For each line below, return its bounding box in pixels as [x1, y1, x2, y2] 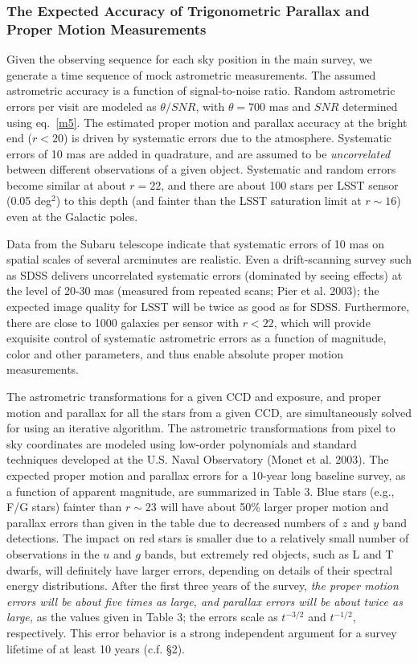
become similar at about [6, 176, 126, 193]
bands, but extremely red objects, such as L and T [144, 545, 394, 562]
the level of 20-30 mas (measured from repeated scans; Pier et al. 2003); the [6, 282, 379, 299]
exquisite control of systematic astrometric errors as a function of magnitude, [6, 329, 387, 346]
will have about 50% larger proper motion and [160, 498, 389, 515]
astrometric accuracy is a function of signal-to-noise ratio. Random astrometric [6, 82, 395, 99]
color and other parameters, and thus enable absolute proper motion [6, 345, 343, 362]
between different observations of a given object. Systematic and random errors [6, 161, 396, 178]
